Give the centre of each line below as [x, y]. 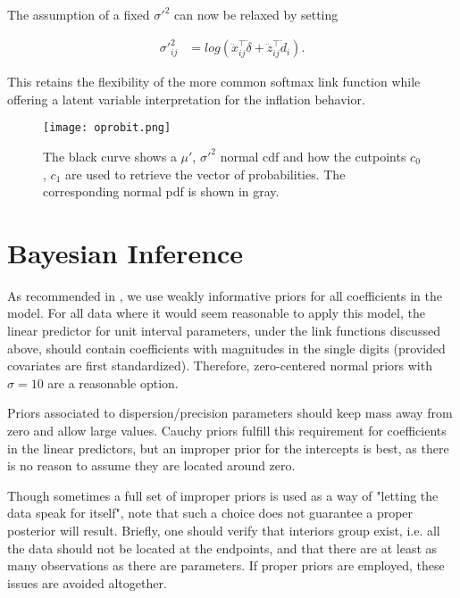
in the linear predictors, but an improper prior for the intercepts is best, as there [228, 448]
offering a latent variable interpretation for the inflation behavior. [186, 99]
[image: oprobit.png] [107, 128]
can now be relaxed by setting [256, 14]
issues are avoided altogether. [87, 582]
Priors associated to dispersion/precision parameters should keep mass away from [230, 413]
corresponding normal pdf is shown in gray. [161, 191]
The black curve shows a [110, 156]
